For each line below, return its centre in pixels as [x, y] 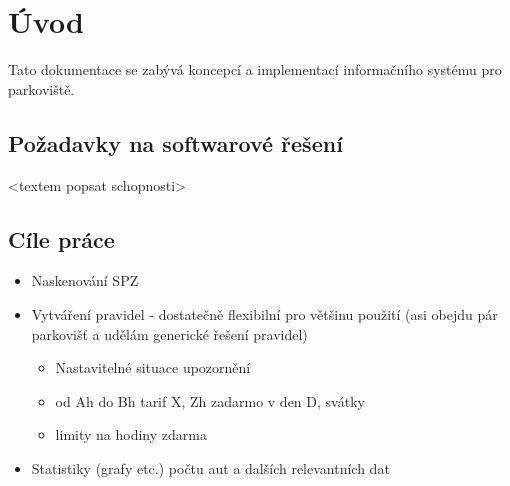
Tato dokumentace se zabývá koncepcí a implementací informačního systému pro [255, 69]
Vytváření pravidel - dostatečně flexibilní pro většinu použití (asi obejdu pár [264, 313]
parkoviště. [41, 88]
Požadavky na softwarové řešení [175, 142]
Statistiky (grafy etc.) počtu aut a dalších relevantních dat [210, 467]
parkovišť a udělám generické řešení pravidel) [169, 333]
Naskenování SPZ [85, 280]
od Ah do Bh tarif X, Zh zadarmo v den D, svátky [210, 400]
